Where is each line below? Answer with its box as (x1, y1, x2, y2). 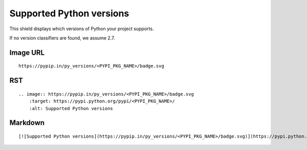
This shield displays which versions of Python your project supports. (9, 26, 154, 32)
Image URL (9, 48, 45, 57)
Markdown (9, 118, 45, 127)
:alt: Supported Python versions (29, 105, 114, 111)
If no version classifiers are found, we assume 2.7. (9, 35, 115, 41)
